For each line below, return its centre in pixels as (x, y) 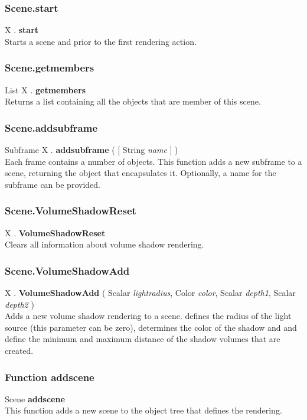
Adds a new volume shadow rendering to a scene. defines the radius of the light (148, 316)
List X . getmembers (45, 89)
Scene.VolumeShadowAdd (67, 270)
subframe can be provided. (53, 184)
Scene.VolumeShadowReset (71, 211)
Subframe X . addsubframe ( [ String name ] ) (92, 150)
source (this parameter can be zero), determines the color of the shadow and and (151, 327)
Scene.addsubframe (51, 127)
